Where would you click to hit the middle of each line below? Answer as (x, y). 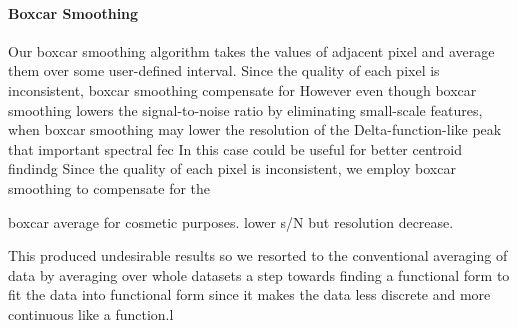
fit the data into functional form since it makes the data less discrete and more (249, 294)
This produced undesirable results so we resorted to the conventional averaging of (258, 255)
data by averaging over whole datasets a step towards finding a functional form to (259, 274)
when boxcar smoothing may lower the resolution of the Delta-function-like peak (255, 129)
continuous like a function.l (91, 313)
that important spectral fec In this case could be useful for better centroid (235, 148)
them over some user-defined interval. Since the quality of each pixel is (224, 70)
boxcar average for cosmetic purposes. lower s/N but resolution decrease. (231, 221)
